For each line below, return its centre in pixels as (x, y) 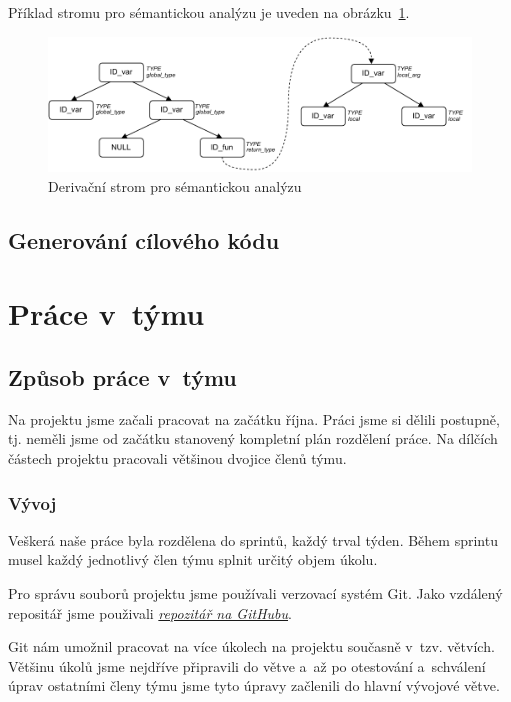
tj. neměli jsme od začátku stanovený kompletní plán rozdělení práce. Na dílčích (253, 438)
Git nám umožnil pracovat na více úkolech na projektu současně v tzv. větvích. (251, 646)
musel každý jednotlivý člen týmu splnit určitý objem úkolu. (193, 559)
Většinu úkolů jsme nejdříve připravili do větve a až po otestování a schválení (247, 665)
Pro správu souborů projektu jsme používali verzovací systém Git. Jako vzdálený (255, 593)
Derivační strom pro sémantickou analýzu (175, 185)
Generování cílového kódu (144, 239)
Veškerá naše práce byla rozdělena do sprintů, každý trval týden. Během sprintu (253, 539)
